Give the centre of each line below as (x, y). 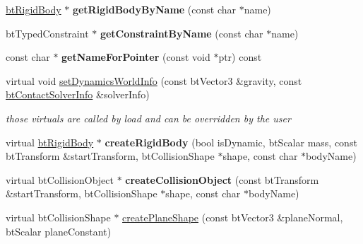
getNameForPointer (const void (136, 57)
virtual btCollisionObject (60, 179)
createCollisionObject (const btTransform (222, 179)
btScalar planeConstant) (59, 231)
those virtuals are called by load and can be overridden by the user (148, 118)
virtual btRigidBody (50, 142)
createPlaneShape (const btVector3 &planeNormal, (233, 217)
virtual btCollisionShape (58, 217)
